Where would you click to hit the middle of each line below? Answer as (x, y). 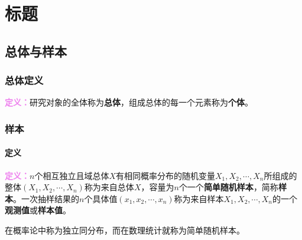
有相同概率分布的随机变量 (165, 175)
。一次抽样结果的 (46, 198)
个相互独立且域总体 (72, 175)
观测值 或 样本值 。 (38, 210)
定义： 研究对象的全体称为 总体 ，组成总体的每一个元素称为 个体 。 (129, 102)
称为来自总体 (109, 187)
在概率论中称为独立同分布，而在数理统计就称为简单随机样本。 (125, 230)
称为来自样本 (199, 198)
